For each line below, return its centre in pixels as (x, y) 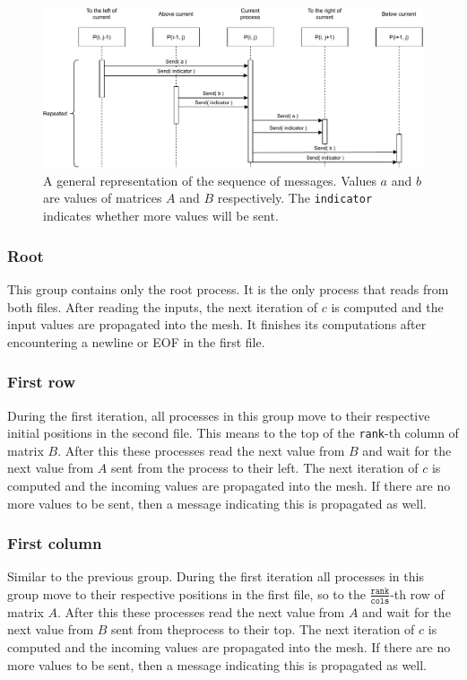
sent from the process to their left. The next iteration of (264, 468)
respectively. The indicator (295, 198)
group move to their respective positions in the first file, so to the (186, 593)
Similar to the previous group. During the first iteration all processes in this (216, 576)
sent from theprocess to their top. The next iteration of (263, 629)
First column (55, 543)
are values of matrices (103, 198)
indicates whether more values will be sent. (161, 216)
